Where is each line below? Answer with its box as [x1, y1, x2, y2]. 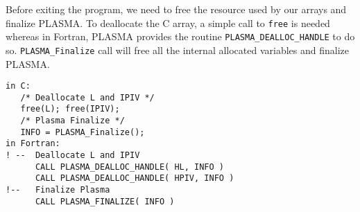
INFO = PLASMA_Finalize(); [20, 127, 145, 137]
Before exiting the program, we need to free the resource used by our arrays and [6, 2, 347, 16]
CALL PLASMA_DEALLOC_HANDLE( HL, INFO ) [35, 161, 224, 172]
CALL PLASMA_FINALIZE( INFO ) [35, 196, 175, 206]
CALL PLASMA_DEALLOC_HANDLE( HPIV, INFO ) [35, 173, 234, 184]
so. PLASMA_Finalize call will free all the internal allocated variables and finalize [6, 42, 350, 57]
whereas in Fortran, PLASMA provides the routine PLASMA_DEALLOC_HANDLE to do [6, 29, 355, 44]
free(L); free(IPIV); [20, 104, 120, 114]
